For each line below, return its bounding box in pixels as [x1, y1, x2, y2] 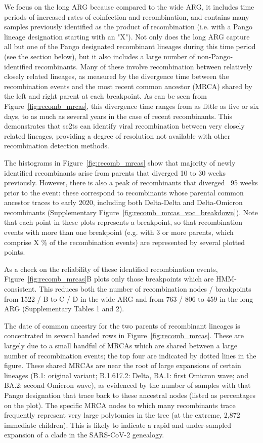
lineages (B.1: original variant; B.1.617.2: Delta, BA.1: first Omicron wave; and [4, 370, 248, 380]
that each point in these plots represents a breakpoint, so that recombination [4, 217, 243, 227]
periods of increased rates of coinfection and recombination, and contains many [4, 11, 249, 22]
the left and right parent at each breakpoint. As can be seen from [4, 91, 207, 101]
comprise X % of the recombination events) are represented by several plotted [4, 236, 245, 247]
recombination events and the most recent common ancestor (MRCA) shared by [4, 80, 252, 91]
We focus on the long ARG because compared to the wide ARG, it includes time [4, 2, 254, 12]
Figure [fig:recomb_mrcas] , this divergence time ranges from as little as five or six [4, 100, 259, 111]
